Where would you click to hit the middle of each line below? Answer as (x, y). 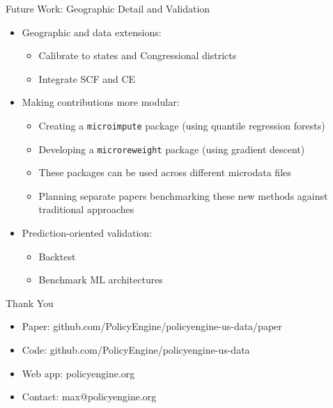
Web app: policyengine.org (78, 373)
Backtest (57, 256)
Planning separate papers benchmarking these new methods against (183, 195)
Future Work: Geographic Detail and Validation (108, 8)
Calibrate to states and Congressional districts (138, 55)
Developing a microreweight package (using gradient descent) (172, 149)
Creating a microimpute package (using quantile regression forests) (182, 125)
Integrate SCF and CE (87, 78)
